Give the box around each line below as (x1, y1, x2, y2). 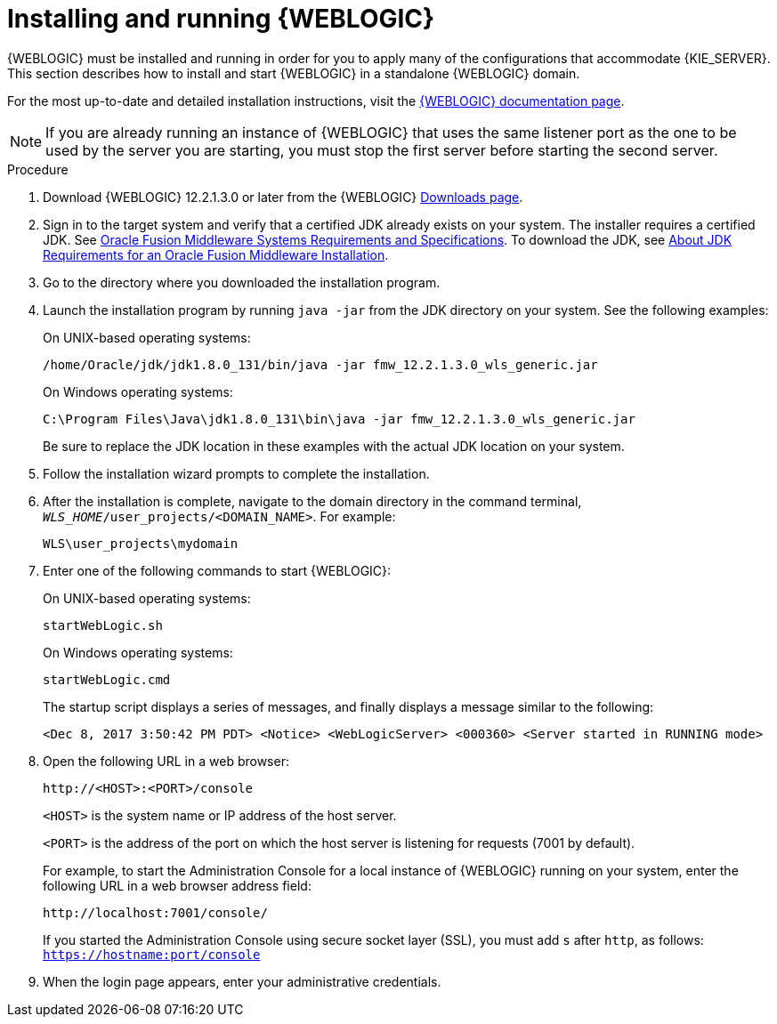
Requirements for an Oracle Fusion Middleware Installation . (43, 246, 389, 262)
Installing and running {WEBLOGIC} (7, 4, 435, 34)
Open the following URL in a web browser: (43, 753, 289, 769)
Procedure (7, 161, 69, 177)
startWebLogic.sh (43, 617, 163, 633)
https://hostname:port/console (43, 947, 261, 962)
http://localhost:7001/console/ (43, 905, 268, 920)
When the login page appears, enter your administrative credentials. (43, 973, 441, 989)
